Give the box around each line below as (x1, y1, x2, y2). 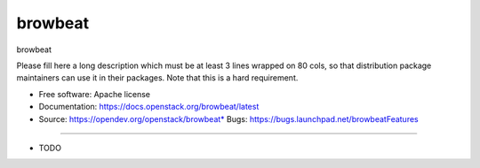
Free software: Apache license (38, 88, 151, 99)
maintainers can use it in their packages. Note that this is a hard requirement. (16, 73, 299, 83)
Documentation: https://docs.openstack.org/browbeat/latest (38, 102, 260, 112)
